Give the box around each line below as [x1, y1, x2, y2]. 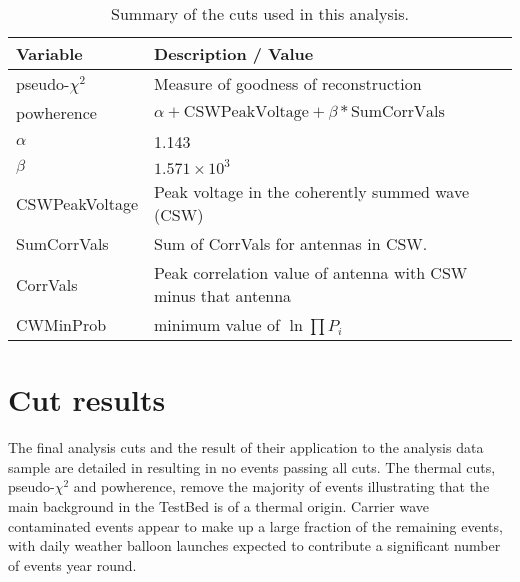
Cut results [8, 379, 166, 420]
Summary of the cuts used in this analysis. [111, 2, 409, 25]
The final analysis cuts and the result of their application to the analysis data [8, 437, 484, 458]
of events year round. [8, 554, 137, 575]
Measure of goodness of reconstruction [154, 72, 422, 95]
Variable [16, 42, 83, 65]
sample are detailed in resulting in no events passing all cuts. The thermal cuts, [8, 456, 496, 477]
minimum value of [154, 313, 280, 336]
